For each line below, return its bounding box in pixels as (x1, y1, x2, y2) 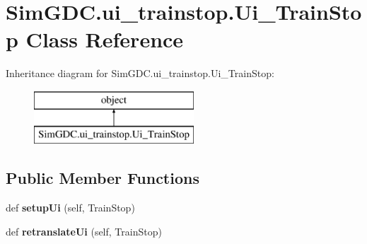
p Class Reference (6, 25, 184, 54)
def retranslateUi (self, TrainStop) (6, 223, 162, 238)
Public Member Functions (6, 167, 199, 189)
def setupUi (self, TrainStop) (6, 200, 135, 215)
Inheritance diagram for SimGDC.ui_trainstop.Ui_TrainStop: (6, 66, 274, 81)
